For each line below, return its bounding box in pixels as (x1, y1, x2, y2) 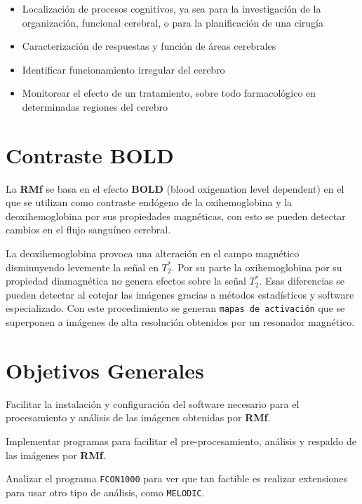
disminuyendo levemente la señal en (6, 259, 159, 274)
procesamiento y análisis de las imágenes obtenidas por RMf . (6, 410, 271, 425)
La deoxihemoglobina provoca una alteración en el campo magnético (6, 246, 300, 261)
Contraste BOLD (6, 140, 174, 169)
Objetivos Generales (6, 355, 204, 384)
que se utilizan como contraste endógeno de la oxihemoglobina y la (6, 195, 293, 210)
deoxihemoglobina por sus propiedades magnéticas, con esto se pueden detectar (6, 208, 346, 223)
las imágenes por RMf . (6, 447, 106, 462)
